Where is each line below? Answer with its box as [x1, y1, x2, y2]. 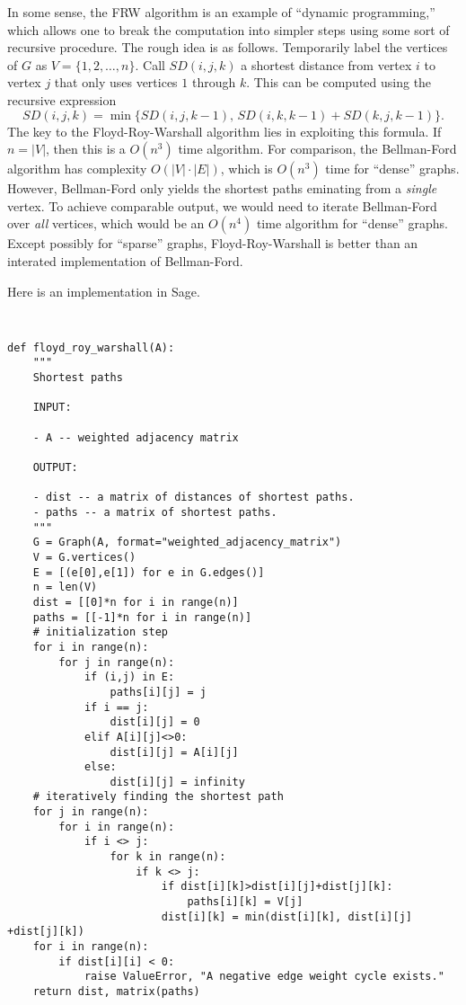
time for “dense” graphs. [325, 159, 460, 178]
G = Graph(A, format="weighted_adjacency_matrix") [32, 536, 342, 549]
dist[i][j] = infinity [110, 775, 245, 788]
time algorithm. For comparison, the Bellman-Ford [178, 139, 457, 158]
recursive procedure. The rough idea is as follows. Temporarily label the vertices [7, 38, 448, 57]
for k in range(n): [110, 850, 226, 864]
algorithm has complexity [7, 159, 147, 178]
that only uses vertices [54, 73, 178, 92]
